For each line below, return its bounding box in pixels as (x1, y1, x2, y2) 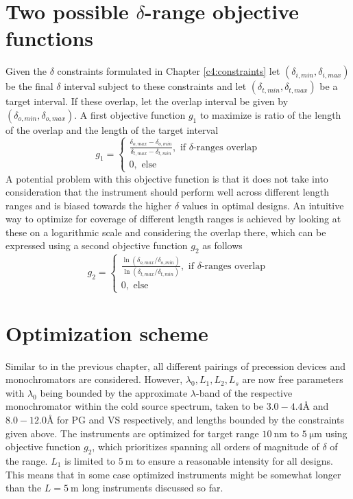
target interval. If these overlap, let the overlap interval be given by (5, 94, 289, 108)
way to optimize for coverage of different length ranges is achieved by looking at (5, 211, 341, 226)
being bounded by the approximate (40, 385, 188, 399)
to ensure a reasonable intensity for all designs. (136, 453, 333, 467)
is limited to (64, 453, 116, 467)
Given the (5, 64, 47, 78)
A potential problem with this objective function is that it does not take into (5, 171, 328, 185)
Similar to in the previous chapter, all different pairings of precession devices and (5, 358, 346, 373)
